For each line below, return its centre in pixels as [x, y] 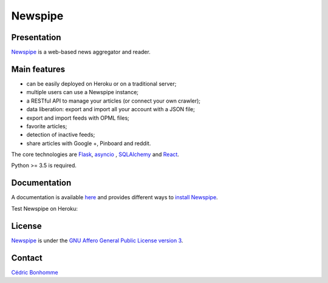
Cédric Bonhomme [35, 272]
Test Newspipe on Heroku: [45, 208]
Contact [27, 258]
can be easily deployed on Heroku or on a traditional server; [101, 84]
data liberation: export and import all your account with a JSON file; [111, 109]
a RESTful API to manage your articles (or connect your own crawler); [113, 101]
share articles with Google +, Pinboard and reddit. [89, 143]
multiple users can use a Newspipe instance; [83, 92]
